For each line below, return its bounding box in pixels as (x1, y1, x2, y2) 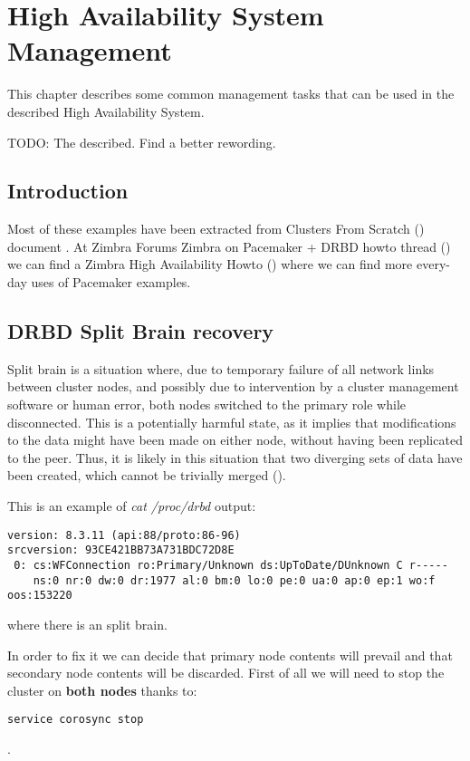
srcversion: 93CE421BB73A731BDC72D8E (7, 544, 235, 557)
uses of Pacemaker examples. (31, 273, 191, 292)
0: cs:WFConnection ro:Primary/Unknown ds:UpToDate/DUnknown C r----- (14, 558, 448, 572)
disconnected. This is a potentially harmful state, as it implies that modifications (7, 412, 456, 431)
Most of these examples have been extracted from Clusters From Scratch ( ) (7, 219, 425, 238)
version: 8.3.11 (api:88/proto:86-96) (7, 528, 241, 542)
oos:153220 (7, 589, 72, 602)
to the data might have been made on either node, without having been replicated (7, 430, 463, 449)
